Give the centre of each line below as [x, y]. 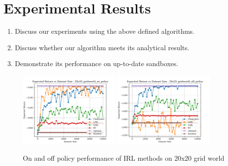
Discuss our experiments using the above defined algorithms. [105, 31]
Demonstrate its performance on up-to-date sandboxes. [97, 63]
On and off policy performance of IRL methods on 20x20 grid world [124, 158]
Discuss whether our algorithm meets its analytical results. [102, 47]
